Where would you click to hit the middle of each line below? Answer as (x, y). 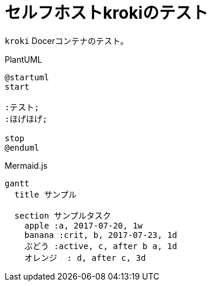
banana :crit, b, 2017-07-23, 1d (101, 235)
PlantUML (24, 59)
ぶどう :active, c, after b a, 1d (101, 246)
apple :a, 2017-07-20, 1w (84, 225)
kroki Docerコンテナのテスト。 (67, 40)
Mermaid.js (26, 165)
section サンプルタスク (63, 215)
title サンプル (46, 194)
